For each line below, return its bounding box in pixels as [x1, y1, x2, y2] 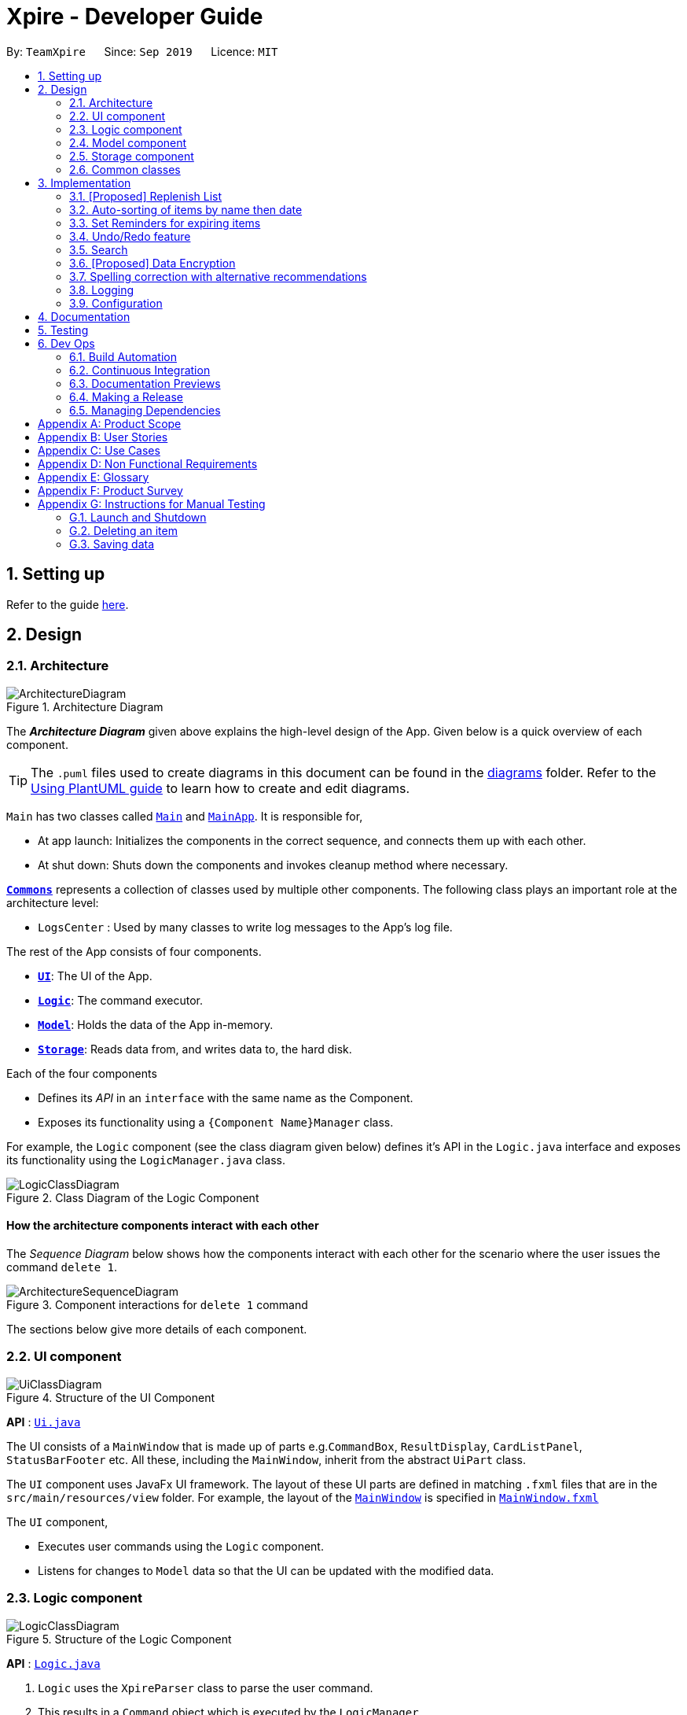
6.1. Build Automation [69, 349, 177, 363]
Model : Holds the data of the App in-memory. [38, 1017, 274, 1031]
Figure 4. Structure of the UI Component [6, 1390, 215, 1404]
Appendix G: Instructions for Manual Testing [38, 496, 266, 511]
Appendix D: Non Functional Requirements [38, 456, 258, 470]
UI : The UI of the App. [38, 968, 152, 983]
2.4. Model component [69, 135, 187, 149]
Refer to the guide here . [6, 597, 129, 611]
